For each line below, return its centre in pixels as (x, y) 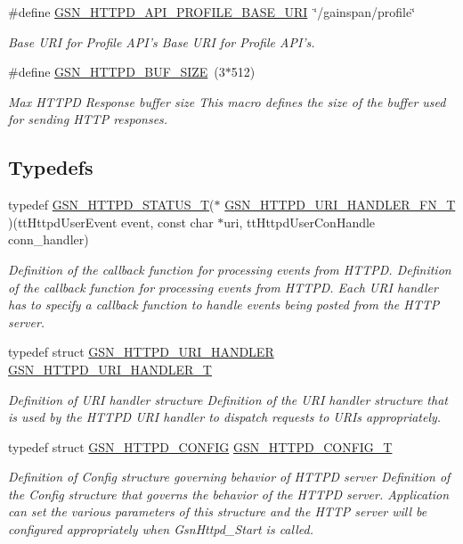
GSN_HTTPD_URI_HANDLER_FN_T (340, 205)
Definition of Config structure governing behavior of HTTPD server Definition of (229, 477)
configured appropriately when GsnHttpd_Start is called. (161, 529)
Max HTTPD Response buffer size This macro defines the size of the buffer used (227, 101)
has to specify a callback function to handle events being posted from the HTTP (224, 305)
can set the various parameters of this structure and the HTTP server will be (218, 511)
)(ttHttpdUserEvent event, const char (111, 222)
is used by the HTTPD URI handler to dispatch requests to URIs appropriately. (225, 417)
